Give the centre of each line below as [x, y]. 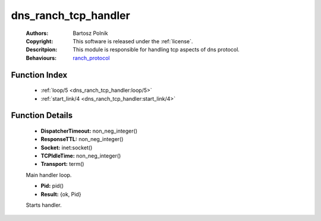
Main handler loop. [49, 175]
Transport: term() [62, 164]
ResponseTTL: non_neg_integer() [82, 139]
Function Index [39, 75]
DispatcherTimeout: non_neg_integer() [89, 131]
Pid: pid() [52, 186]
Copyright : [40, 41]
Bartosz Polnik [90, 33]
